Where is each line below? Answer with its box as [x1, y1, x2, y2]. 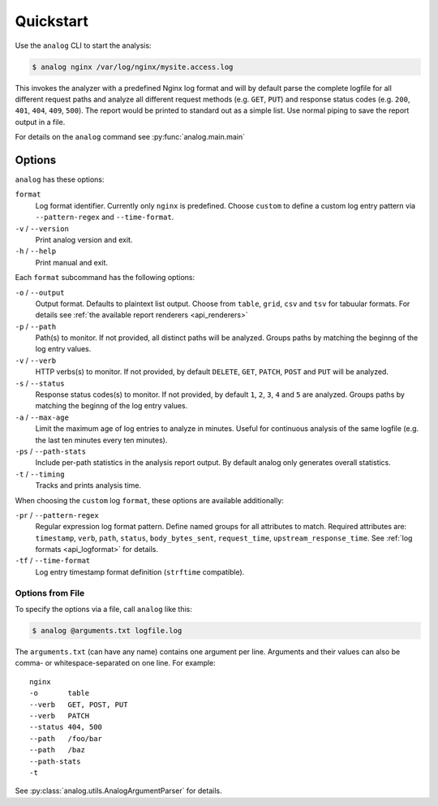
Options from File [15, 587, 85, 598]
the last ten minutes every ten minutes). [35, 435, 168, 445]
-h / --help [15, 246, 57, 256]
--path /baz [29, 745, 85, 755]
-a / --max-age [15, 412, 69, 422]
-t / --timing [15, 469, 65, 479]
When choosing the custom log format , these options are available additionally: [15, 495, 284, 505]
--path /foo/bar [29, 734, 103, 743]
